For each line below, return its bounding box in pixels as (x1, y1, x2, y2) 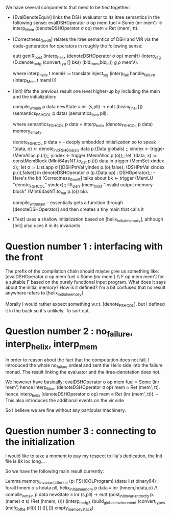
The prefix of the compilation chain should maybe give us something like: (5, 268, 159, 275)
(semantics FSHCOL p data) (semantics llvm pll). (12, 110, 108, 117)
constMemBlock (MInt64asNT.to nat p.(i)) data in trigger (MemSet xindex (12, 158, 164, 165)
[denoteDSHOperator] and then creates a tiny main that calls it (12, 206, 144, 212)
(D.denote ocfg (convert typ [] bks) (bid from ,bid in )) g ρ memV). (12, 59, 139, 67)
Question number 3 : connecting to (5, 425, 157, 437)
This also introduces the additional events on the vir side (5, 398, 124, 404)
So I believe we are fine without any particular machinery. (5, 407, 126, 413)
